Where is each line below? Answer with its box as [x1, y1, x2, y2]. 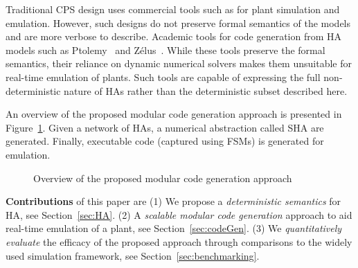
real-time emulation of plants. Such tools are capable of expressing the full [6, 69, 321, 84]
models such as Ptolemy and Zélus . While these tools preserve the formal [6, 42, 325, 57]
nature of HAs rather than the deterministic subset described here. [64, 83, 348, 98]
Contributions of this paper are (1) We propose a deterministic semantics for [6, 194, 341, 208]
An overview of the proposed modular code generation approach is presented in [6, 107, 342, 121]
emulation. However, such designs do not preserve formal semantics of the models [6, 15, 351, 30]
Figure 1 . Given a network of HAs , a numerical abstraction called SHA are [6, 120, 324, 134]
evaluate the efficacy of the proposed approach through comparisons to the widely [6, 234, 352, 249]
